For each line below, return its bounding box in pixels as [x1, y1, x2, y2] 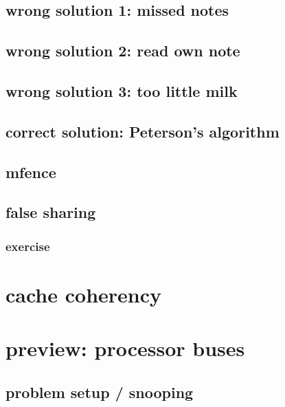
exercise [5, 237, 50, 254]
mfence [5, 161, 56, 182]
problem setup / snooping [5, 381, 194, 402]
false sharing [5, 201, 96, 223]
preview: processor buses [5, 334, 245, 362]
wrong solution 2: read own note [5, 40, 240, 61]
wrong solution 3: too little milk [5, 80, 238, 101]
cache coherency [5, 280, 162, 308]
